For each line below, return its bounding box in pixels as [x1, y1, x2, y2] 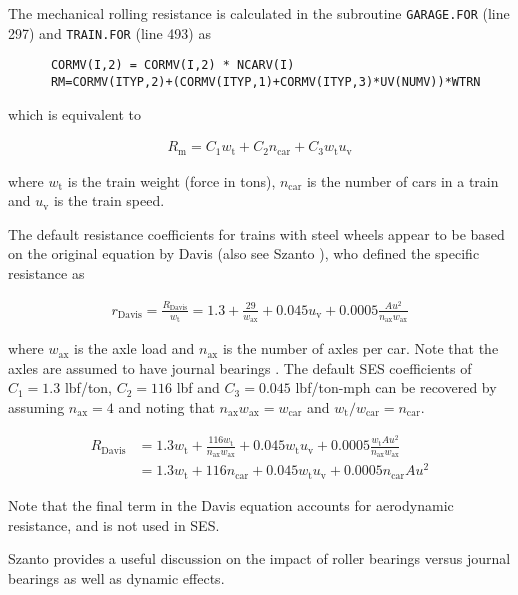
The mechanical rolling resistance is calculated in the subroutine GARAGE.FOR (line [8, 3, 510, 23]
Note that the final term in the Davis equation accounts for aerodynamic [8, 494, 454, 515]
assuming [8, 397, 65, 418]
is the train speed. [53, 190, 165, 211]
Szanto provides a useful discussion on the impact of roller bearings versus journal [8, 548, 511, 569]
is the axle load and [74, 338, 195, 359]
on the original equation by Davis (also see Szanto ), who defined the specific [8, 243, 480, 264]
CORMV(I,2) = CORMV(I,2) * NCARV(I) [50, 58, 295, 73]
